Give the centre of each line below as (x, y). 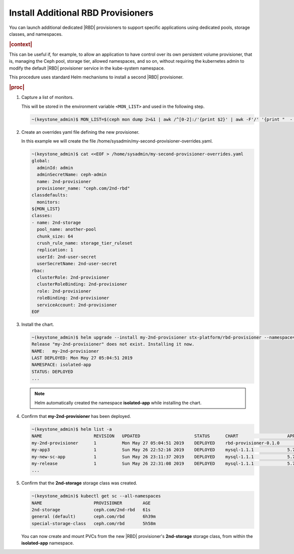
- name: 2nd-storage (56, 222)
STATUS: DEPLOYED (52, 372)
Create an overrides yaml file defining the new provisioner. (80, 132)
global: (41, 161)
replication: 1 (55, 250)
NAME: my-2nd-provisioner (65, 351)
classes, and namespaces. (36, 34)
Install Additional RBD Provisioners (81, 13)
